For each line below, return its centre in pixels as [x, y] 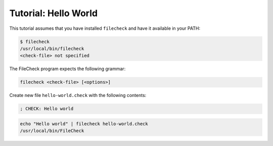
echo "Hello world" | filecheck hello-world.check [84, 124]
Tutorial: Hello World [54, 13]
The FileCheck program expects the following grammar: [67, 69]
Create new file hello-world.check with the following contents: [78, 95]
